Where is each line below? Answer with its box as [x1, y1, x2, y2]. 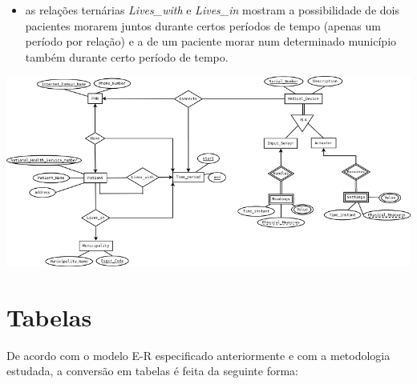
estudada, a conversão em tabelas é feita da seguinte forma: [6, 362, 298, 379]
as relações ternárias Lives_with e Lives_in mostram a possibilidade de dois [25, 2, 399, 18]
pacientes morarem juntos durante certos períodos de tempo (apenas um [25, 17, 381, 34]
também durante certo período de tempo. [25, 48, 229, 65]
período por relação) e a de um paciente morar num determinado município [25, 33, 397, 50]
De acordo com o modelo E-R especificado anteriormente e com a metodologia [6, 346, 391, 363]
